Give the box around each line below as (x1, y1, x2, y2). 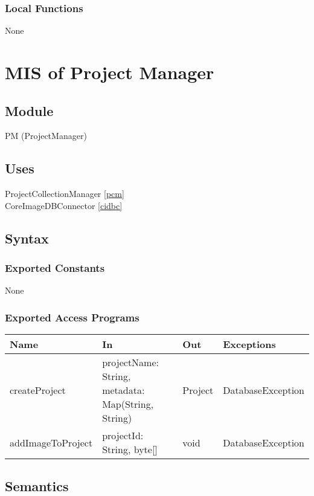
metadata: (102, 383, 145, 398)
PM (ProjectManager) (5, 129, 87, 142)
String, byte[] (102, 442, 158, 457)
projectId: (102, 428, 144, 443)
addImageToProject (10, 435, 93, 449)
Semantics (5, 476, 69, 495)
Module (5, 101, 54, 120)
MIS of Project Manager (5, 60, 214, 84)
